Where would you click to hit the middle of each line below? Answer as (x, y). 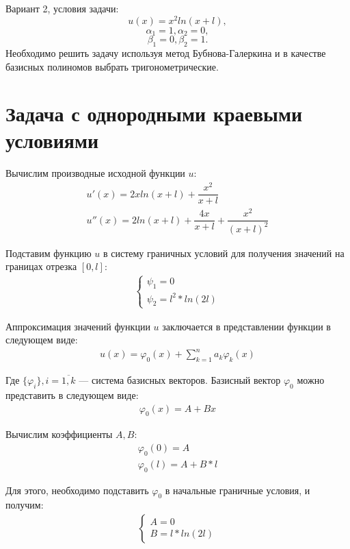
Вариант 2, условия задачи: (62, 8)
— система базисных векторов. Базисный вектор (180, 380)
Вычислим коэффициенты (59, 434)
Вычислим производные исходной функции (95, 173)
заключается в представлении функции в (246, 326)
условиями (52, 140)
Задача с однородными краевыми (154, 113)
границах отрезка (41, 266)
